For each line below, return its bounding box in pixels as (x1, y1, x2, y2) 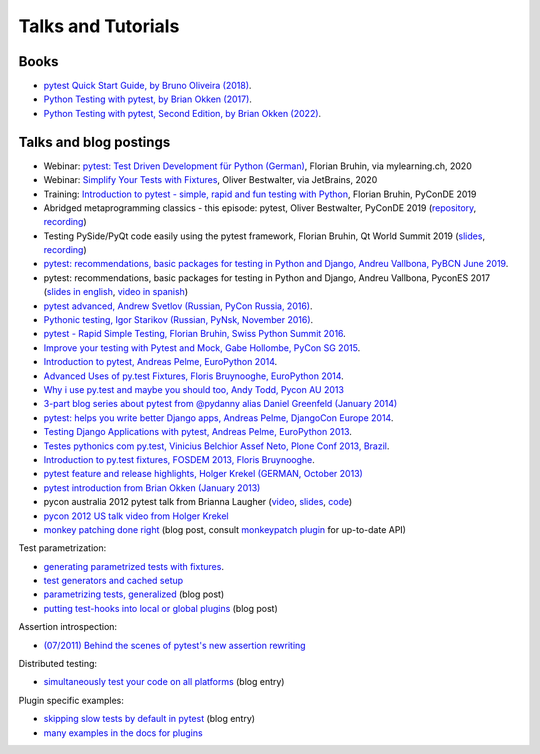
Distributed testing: (18, 658, 98, 670)
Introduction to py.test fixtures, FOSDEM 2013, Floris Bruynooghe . (43, 453, 315, 465)
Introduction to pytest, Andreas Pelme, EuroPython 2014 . (43, 356, 278, 368)
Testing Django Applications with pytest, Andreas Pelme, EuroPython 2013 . (43, 426, 352, 438)
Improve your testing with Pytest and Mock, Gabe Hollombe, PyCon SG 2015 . (43, 341, 361, 354)
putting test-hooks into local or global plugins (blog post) (43, 602, 279, 614)
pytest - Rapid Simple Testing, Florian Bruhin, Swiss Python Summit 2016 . (43, 328, 347, 340)
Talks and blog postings (18, 133, 171, 150)
